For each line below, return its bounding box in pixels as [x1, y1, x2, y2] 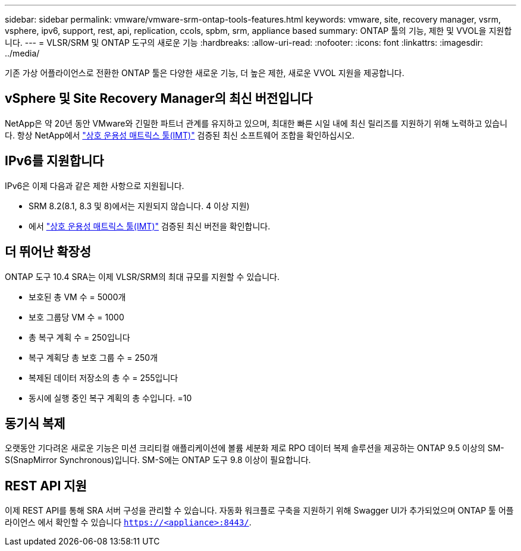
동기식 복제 [5, 415, 65, 431]
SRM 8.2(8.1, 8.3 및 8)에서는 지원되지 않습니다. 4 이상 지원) [29, 200, 250, 211]
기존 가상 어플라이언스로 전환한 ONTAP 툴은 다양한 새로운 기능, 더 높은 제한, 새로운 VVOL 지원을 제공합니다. [5, 68, 404, 78]
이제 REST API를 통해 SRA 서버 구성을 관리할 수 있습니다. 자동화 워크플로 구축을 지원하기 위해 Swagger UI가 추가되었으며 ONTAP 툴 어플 [5, 505, 514, 516]
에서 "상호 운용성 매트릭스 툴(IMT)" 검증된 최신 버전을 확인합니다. [29, 221, 271, 231]
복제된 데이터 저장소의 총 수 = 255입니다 [29, 372, 178, 383]
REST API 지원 [5, 478, 87, 493]
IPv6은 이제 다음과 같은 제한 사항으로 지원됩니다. [5, 180, 184, 191]
